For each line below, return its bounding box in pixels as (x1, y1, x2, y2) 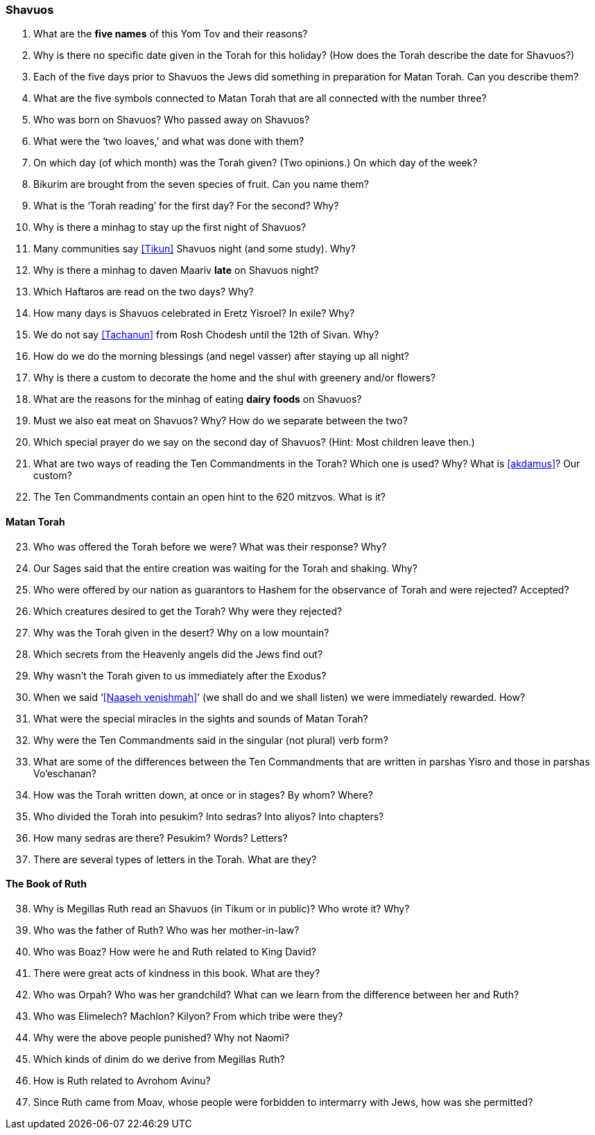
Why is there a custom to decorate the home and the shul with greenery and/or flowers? (33, 372, 436, 384)
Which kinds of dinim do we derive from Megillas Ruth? (33, 1052, 285, 1065)
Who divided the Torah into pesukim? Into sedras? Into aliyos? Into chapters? (33, 810, 384, 822)
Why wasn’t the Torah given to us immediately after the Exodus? (33, 669, 327, 682)
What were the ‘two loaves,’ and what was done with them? (33, 135, 304, 148)
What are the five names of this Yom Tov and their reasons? (33, 28, 308, 40)
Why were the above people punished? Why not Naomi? (33, 1031, 290, 1043)
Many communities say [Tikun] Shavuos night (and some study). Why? (33, 243, 356, 255)
